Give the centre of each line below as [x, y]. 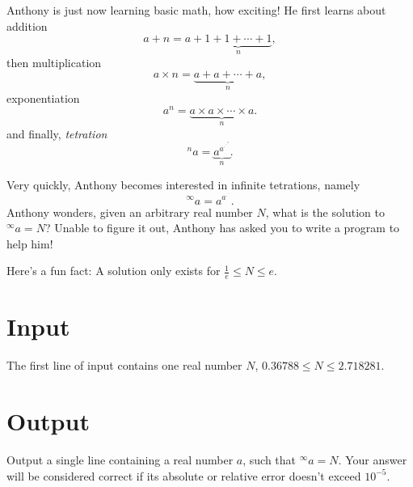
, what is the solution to [325, 212]
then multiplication [54, 62]
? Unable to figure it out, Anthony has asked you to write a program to [222, 228]
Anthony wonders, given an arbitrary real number [130, 212]
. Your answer [373, 460]
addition [27, 25]
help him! [30, 243]
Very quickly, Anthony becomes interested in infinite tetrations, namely [183, 185]
